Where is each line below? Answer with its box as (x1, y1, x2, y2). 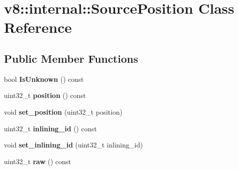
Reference (4, 17, 72, 37)
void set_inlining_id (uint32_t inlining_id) (4, 140, 143, 150)
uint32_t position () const (4, 90, 86, 100)
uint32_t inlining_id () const (4, 123, 97, 133)
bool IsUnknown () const (4, 73, 84, 84)
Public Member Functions (4, 50, 138, 66)
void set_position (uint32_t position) (4, 106, 122, 117)
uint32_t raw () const (4, 156, 71, 166)
